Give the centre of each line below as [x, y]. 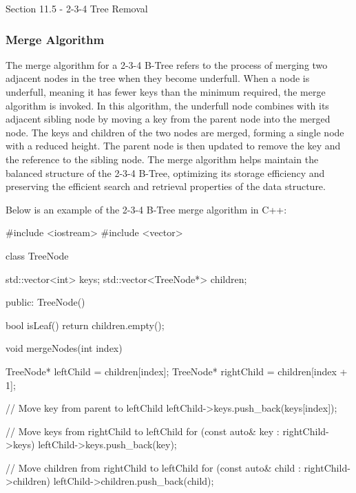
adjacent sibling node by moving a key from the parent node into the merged [168, 119]
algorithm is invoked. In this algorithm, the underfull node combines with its [167, 105]
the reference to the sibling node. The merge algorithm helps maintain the [162, 159]
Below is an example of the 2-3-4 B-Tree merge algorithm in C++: [146, 209]
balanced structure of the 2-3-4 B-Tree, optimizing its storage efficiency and [165, 172]
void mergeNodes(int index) [64, 348]
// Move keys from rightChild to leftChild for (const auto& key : [143, 431]
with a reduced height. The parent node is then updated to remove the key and [173, 146]
